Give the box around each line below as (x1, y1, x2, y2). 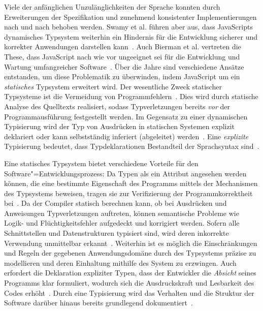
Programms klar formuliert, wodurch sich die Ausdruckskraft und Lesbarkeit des (4, 277, 254, 288)
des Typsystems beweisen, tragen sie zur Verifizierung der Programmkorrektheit (4, 188, 253, 198)
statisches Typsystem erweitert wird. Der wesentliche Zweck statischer (4, 81, 222, 91)
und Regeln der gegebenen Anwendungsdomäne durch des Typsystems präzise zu (4, 247, 256, 258)
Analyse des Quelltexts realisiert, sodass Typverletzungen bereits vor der (4, 101, 230, 111)
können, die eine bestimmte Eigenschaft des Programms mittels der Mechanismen (4, 178, 258, 189)
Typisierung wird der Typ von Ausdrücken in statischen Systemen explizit (4, 121, 235, 132)
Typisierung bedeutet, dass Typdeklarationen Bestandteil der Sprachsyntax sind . (4, 141, 259, 151)
